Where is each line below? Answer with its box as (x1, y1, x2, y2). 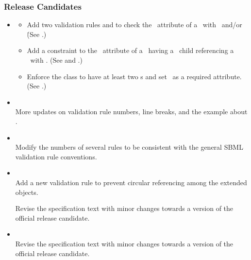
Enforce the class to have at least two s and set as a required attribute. (27, 71, 242, 81)
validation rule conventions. (15, 151, 97, 161)
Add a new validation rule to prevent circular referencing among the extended (15, 177, 247, 187)
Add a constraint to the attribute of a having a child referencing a (27, 45, 234, 55)
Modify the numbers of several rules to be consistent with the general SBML (15, 142, 243, 152)
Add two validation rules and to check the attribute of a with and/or (27, 19, 242, 30)
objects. (15, 187, 38, 197)
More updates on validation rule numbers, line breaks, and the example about (15, 106, 248, 117)
